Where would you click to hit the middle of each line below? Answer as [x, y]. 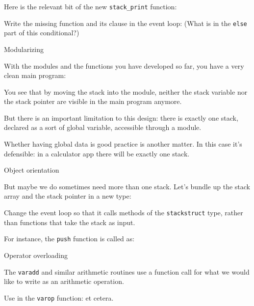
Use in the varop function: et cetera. [59, 297]
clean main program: [35, 75]
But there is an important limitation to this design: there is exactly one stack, [121, 117]
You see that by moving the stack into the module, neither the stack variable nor [126, 91]
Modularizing [24, 49]
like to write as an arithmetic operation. [64, 281]
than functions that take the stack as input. [70, 222]
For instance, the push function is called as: [69, 239]
